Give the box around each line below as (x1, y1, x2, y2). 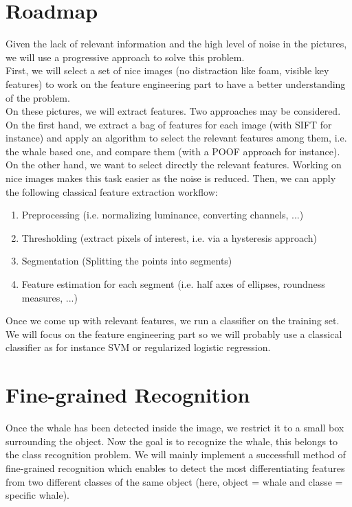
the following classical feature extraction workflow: (5, 184, 218, 199)
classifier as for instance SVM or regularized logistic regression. (5, 340, 271, 354)
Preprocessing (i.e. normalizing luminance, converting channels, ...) (21, 207, 304, 222)
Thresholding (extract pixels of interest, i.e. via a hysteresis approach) (21, 230, 318, 245)
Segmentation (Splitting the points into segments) (21, 253, 232, 268)
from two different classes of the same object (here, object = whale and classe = (5, 474, 343, 488)
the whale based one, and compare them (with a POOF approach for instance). (5, 144, 340, 158)
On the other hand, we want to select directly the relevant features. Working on (5, 157, 342, 172)
